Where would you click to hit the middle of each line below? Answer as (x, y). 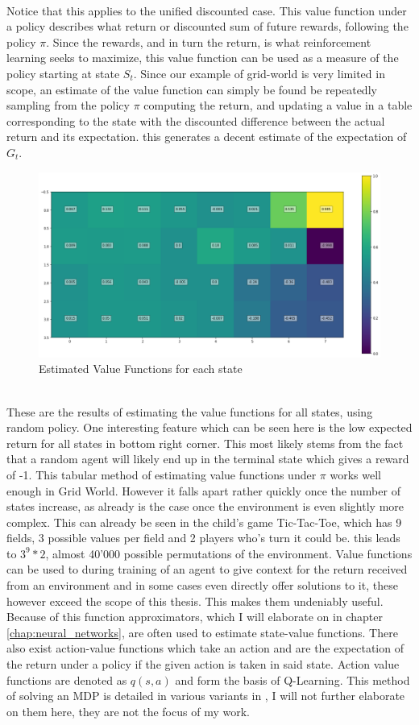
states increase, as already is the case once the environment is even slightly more (205, 506)
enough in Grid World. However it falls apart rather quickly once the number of (203, 490)
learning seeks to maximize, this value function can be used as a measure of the (203, 58)
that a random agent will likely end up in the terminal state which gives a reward (208, 459)
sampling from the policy (68, 105)
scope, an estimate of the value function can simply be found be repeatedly (192, 89)
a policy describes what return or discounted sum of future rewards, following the (207, 26)
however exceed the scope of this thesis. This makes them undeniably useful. (195, 601)
